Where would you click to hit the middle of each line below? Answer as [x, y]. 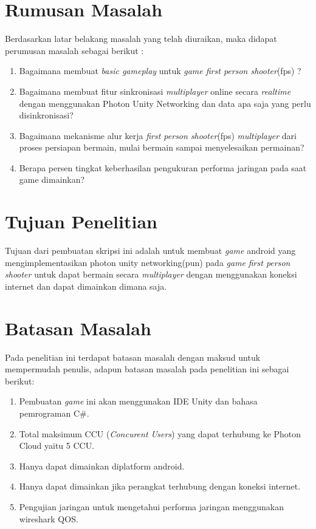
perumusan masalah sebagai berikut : [74, 50]
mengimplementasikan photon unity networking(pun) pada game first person [148, 262]
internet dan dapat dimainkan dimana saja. [86, 286]
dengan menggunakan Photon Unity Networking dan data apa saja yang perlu [165, 103]
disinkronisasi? [46, 115]
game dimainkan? [52, 179]
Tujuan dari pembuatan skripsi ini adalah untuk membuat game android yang [150, 251]
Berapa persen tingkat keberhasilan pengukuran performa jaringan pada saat [163, 167]
